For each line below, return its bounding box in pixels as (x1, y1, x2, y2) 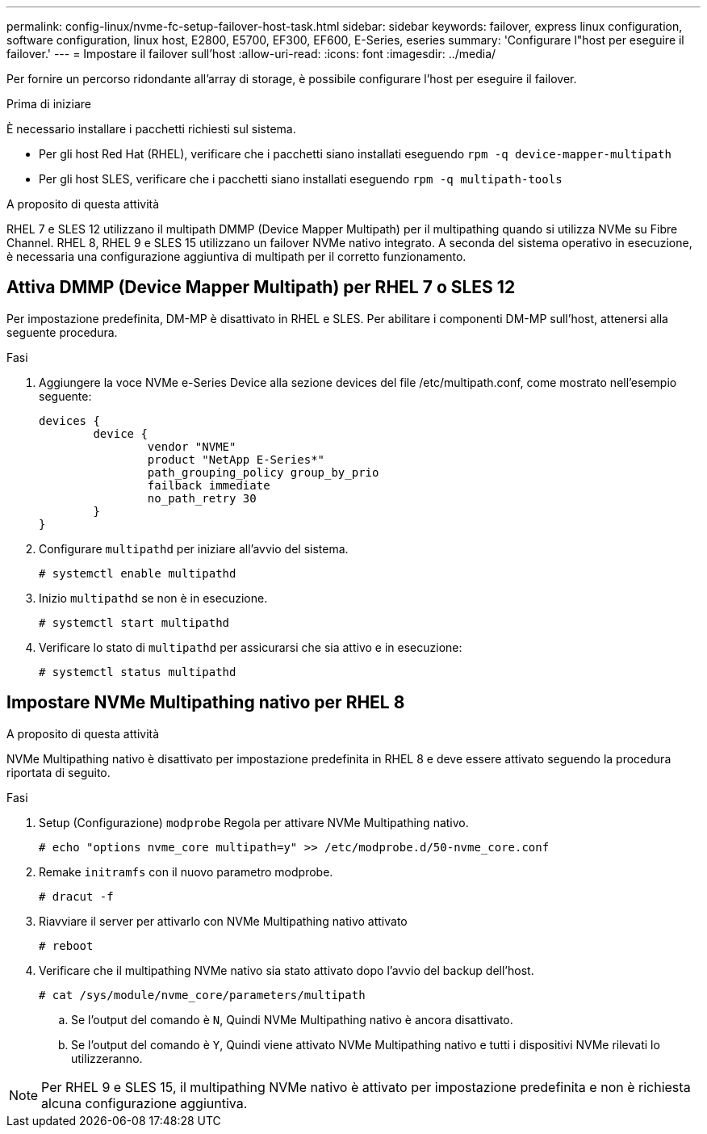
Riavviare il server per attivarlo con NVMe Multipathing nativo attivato (39, 913, 408, 928)
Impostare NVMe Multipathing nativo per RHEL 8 (6, 692, 405, 713)
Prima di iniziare (6, 97, 91, 111)
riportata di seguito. (6, 765, 111, 779)
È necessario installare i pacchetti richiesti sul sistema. (6, 122, 296, 136)
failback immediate (147, 478, 270, 492)
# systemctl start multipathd (39, 615, 230, 629)
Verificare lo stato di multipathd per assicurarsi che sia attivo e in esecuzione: (39, 640, 462, 654)
